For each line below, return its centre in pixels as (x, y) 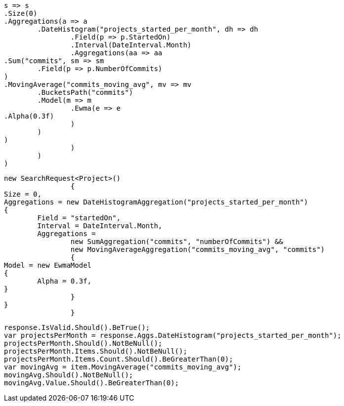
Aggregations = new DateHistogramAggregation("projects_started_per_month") (156, 202)
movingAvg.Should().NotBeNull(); (69, 375)
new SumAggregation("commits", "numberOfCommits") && (177, 242)
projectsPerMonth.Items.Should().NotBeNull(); (96, 351)
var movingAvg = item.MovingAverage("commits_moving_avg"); (123, 367)
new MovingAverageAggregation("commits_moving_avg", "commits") (198, 249)
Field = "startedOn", (79, 218)
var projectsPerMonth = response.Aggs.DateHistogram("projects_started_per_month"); (173, 335)
